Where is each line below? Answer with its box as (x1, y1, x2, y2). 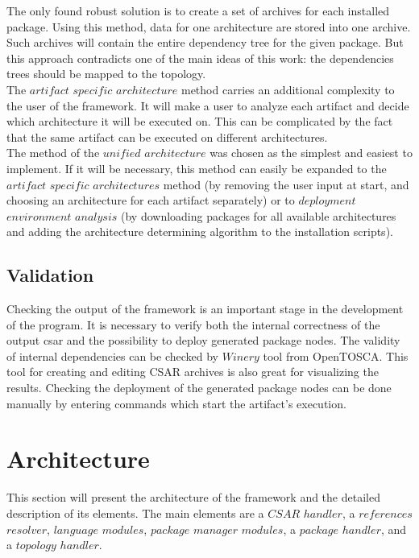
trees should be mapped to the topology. (6, 65, 206, 82)
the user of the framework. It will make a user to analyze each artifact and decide (6, 97, 409, 114)
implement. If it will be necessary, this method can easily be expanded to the (6, 159, 387, 176)
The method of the (6, 144, 100, 161)
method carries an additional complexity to (180, 81, 395, 97)
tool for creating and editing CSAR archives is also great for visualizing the (6, 363, 379, 380)
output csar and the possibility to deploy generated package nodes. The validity (6, 332, 400, 349)
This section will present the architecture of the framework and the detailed (6, 489, 380, 506)
